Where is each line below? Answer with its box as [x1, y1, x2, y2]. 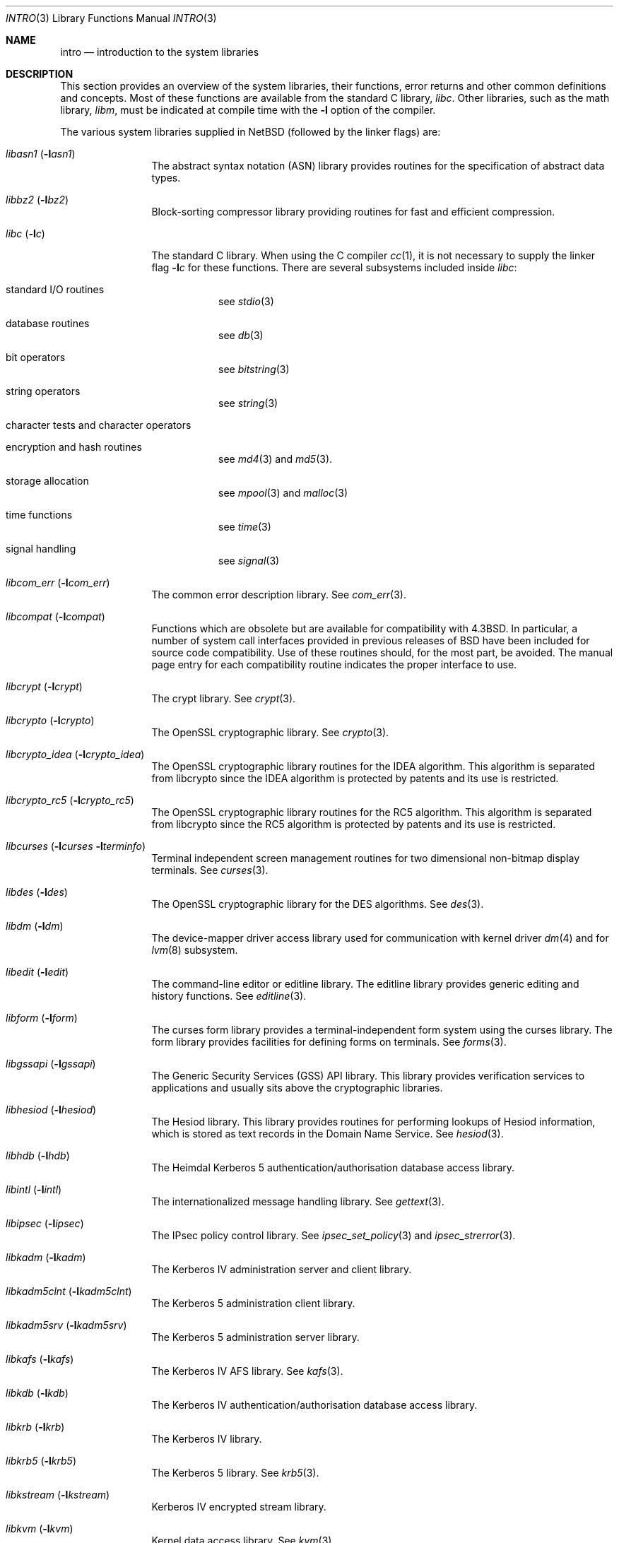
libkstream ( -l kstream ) [6, 1489, 110, 1501]
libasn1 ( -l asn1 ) [6, 148, 76, 160]
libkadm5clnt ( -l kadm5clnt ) [6, 1285, 132, 1297]
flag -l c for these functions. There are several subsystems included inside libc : [151, 261, 517, 273]
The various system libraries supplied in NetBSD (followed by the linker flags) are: [60, 126, 441, 138]
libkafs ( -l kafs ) [6, 1353, 74, 1365]
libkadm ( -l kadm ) [6, 1251, 86, 1263]
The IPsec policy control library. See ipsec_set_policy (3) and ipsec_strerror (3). [151, 1229, 516, 1241]
